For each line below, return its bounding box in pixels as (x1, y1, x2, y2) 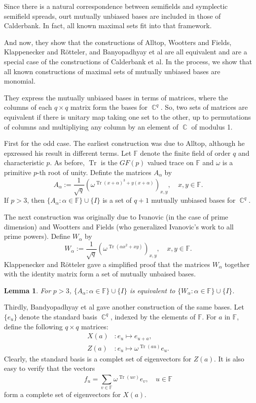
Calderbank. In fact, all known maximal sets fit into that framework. (4, 20, 212, 31)
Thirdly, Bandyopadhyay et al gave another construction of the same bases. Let (4, 302, 244, 312)
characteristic (4, 157, 44, 168)
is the (101, 157, 117, 168)
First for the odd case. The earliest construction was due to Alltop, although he (4, 138, 245, 148)
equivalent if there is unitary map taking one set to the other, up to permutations (4, 111, 251, 122)
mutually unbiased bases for (151, 195, 236, 205)
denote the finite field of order (140, 147, 231, 158)
